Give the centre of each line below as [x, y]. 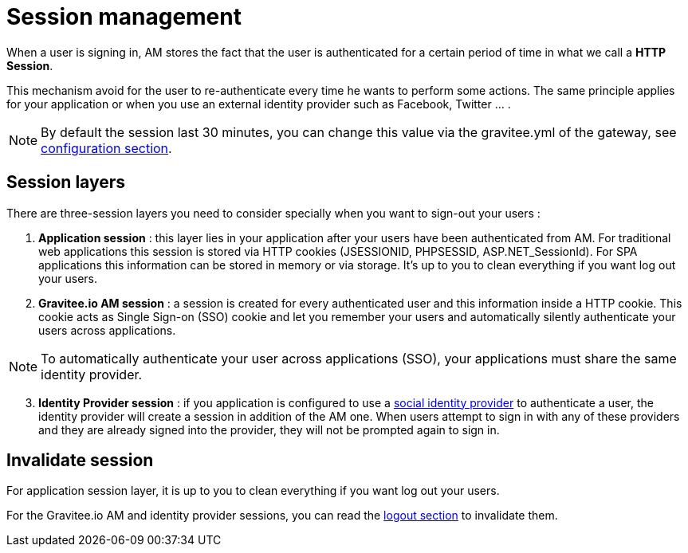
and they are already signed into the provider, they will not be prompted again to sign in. [269, 429]
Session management [124, 17]
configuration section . [106, 148]
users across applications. [107, 330]
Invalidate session [80, 461]
